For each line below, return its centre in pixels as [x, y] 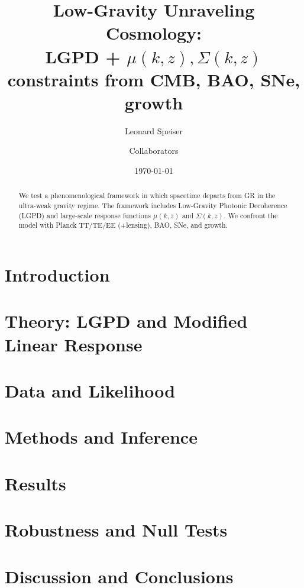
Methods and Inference [101, 437]
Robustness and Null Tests [116, 530]
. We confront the [251, 215]
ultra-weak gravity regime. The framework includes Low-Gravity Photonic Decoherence [153, 206]
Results [35, 483]
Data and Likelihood [90, 391]
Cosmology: [154, 33]
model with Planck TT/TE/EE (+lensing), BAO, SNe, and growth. [123, 225]
